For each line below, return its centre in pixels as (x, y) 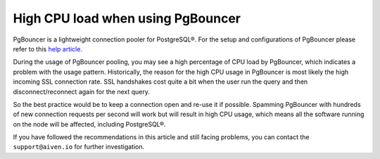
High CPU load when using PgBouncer (127, 18)
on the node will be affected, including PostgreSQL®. (89, 124)
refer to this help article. (47, 49)
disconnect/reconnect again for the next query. (82, 91)
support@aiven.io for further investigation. (79, 147)
